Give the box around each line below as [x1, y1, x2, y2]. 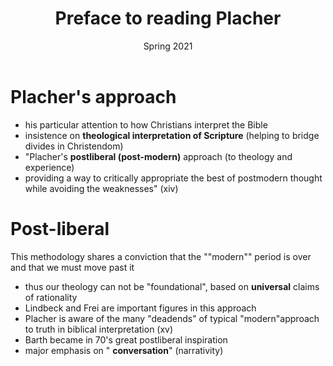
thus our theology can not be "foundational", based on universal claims [24, 280, 320, 292]
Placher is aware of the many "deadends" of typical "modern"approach [24, 312, 320, 324]
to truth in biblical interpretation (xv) [24, 323, 174, 335]
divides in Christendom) [24, 140, 124, 152]
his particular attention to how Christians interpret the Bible [24, 118, 268, 131]
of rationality [24, 291, 78, 303]
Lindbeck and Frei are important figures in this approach [24, 302, 257, 314]
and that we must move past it [10, 261, 135, 273]
